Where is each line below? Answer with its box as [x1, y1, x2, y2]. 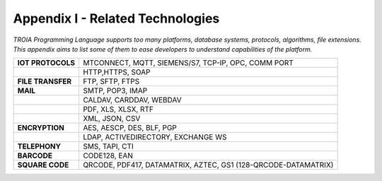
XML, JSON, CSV [82, 114, 141, 124]
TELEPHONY [17, 141, 62, 151]
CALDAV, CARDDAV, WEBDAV [82, 95, 182, 105]
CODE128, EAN [82, 151, 134, 160]
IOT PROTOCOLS [17, 58, 76, 68]
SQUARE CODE [17, 160, 69, 170]
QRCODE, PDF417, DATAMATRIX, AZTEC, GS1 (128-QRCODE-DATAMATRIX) [82, 160, 334, 170]
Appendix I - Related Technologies [13, 11, 220, 26]
